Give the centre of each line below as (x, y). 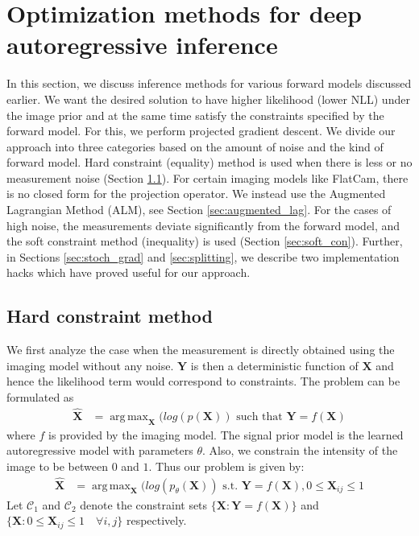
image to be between (57, 466)
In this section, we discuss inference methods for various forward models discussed (209, 83)
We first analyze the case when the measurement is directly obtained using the (201, 350)
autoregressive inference (142, 45)
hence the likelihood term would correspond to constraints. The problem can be (203, 381)
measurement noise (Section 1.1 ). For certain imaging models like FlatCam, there (207, 177)
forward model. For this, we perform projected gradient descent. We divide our (201, 131)
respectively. (156, 520)
